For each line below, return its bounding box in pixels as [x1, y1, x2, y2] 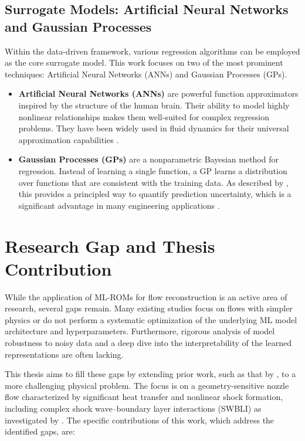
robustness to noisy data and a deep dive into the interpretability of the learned [5, 337, 292, 348]
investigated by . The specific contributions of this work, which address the [5, 413, 274, 426]
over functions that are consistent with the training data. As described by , [18, 176, 289, 188]
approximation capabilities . [18, 133, 119, 145]
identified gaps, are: [5, 425, 75, 437]
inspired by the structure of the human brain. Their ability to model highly [18, 99, 290, 111]
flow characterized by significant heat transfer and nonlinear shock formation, [5, 391, 283, 403]
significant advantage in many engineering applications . [18, 199, 220, 211]
